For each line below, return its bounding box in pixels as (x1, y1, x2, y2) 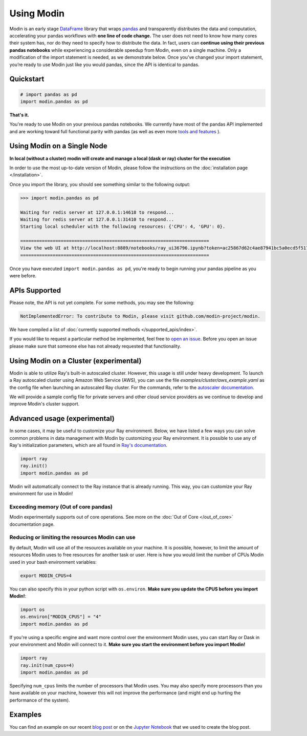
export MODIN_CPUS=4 (20, 573, 72, 579)
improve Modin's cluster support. (9, 401, 80, 407)
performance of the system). (9, 697, 70, 703)
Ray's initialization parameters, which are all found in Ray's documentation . (9, 442, 168, 448)
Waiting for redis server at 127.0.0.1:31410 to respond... (20, 216, 174, 222)
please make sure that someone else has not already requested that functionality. (9, 343, 181, 349)
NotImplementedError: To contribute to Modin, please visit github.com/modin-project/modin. (20, 313, 260, 319)
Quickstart (9, 75, 45, 84)
